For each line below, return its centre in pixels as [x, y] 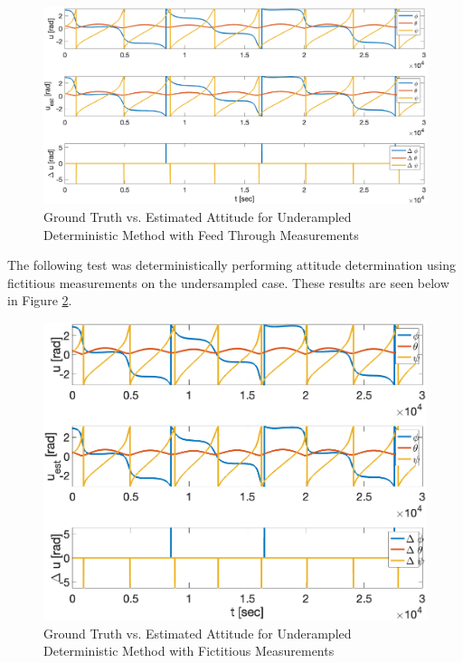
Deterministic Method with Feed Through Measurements [201, 234]
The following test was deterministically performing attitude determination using [231, 265]
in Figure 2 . [40, 300]
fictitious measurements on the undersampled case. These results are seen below [228, 282]
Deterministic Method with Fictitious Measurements [189, 651]
